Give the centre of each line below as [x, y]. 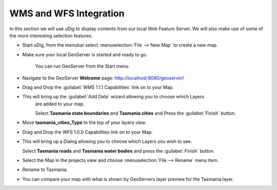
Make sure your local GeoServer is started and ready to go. [85, 54]
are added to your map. [60, 104]
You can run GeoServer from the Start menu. [82, 66]
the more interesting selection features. [51, 35]
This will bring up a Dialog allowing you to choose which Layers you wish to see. [107, 141]
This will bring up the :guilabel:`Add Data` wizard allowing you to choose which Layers [113, 97]
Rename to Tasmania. [45, 170]
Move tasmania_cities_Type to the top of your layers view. [84, 122]
